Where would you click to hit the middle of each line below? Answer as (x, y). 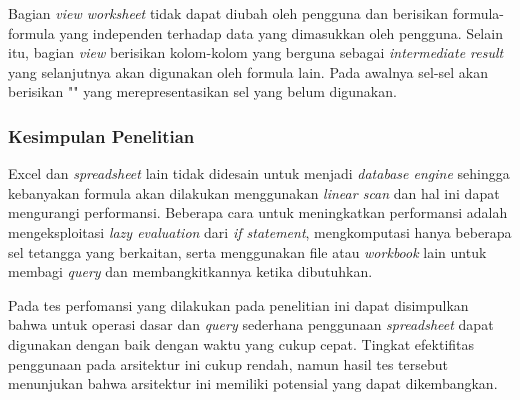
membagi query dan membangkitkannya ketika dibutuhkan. (190, 271)
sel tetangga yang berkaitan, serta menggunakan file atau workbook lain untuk (247, 251)
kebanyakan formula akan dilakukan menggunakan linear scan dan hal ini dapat (254, 192)
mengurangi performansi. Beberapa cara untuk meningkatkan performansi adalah (258, 212)
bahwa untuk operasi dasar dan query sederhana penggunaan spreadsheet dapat (251, 324)
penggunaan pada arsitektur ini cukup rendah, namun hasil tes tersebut (228, 363)
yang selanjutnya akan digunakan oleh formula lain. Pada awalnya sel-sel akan (248, 71)
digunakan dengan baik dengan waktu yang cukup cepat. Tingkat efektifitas (241, 343)
